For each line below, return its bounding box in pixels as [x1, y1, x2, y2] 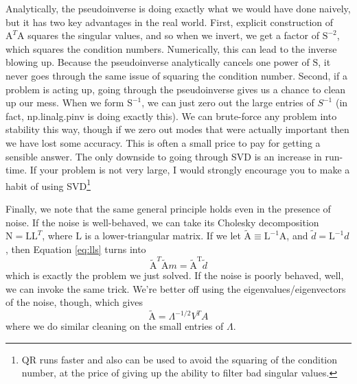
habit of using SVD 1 [5, 176, 91, 193]
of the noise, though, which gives [5, 295, 143, 309]
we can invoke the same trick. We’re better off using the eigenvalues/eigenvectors [5, 281, 346, 296]
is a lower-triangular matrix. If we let [84, 228, 241, 243]
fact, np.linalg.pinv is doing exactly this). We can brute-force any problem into [5, 108, 337, 123]
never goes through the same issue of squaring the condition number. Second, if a [5, 68, 347, 82]
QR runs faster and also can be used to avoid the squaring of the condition [21, 352, 338, 366]
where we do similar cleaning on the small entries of [5, 319, 224, 333]
